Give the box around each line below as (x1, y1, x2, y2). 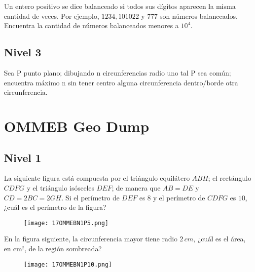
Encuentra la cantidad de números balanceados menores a (4, 20, 179, 31)
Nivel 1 (4, 150, 41, 165)
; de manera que (111, 182, 161, 193)
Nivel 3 (4, 44, 41, 60)
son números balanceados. (160, 10, 238, 21)
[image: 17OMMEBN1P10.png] (24, 261, 112, 268)
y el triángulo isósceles (27, 182, 95, 193)
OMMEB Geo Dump (4, 116, 149, 136)
